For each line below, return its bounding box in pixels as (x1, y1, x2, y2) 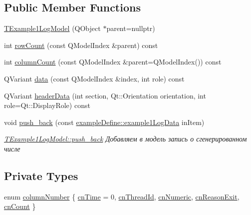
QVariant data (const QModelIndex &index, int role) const (4, 73, 185, 83)
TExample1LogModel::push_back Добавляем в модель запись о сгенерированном (4, 133, 247, 144)
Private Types (4, 167, 78, 183)
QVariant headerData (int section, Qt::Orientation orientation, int (4, 90, 206, 100)
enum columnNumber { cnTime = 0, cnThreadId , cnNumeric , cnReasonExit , (4, 191, 240, 201)
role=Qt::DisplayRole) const (4, 100, 90, 110)
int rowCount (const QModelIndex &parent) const (4, 39, 158, 50)
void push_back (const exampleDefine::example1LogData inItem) (4, 116, 205, 127)
